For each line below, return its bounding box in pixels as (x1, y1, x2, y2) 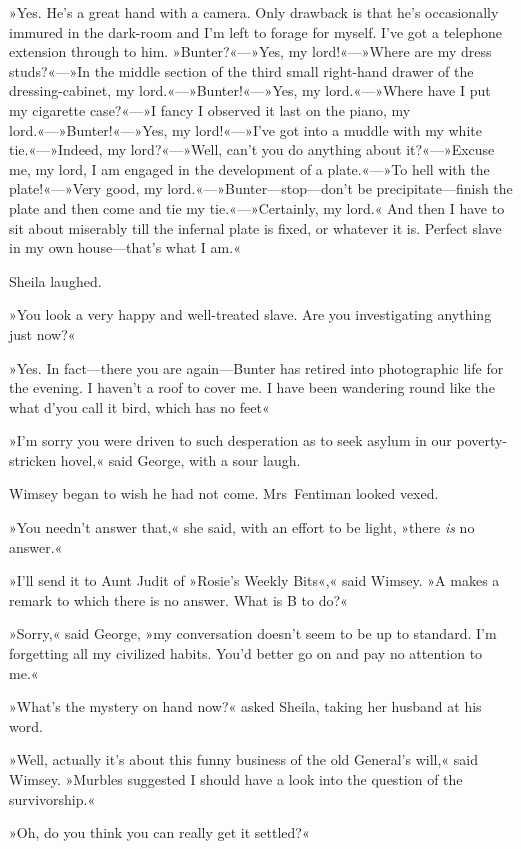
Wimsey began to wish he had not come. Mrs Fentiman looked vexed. (9, 483, 439, 504)
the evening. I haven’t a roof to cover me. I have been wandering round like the (9, 377, 495, 398)
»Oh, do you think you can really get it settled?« (9, 822, 310, 843)
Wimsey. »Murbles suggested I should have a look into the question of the (9, 769, 463, 789)
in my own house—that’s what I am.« (9, 237, 241, 258)
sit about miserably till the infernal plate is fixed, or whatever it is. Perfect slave (9, 217, 502, 238)
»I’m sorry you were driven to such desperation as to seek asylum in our (9, 430, 452, 451)
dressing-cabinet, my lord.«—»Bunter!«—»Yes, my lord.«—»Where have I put (9, 80, 491, 101)
